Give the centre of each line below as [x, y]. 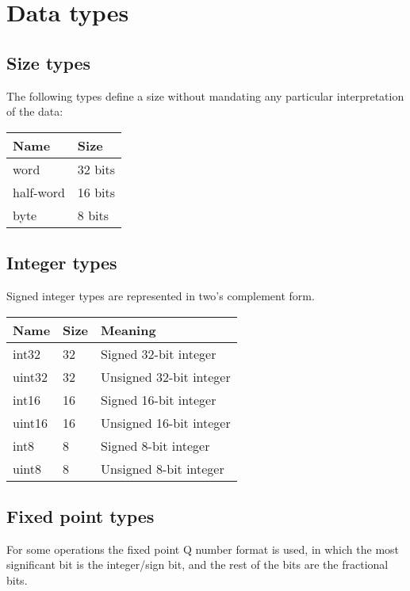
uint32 [31, 376]
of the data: [35, 111]
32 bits [96, 169]
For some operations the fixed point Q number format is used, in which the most [203, 549]
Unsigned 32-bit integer [166, 376]
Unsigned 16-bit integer [166, 422]
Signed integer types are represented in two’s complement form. [161, 295]
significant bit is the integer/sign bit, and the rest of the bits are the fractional [197, 564]
